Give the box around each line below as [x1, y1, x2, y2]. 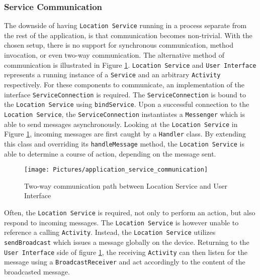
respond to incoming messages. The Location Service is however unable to [4, 217, 239, 227]
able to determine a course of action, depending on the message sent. [4, 148, 216, 159]
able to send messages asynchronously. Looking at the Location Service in [4, 118, 238, 129]
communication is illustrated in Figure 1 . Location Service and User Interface [4, 59, 256, 70]
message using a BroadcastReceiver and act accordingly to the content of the [4, 256, 245, 267]
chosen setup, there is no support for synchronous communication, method [4, 40, 234, 50]
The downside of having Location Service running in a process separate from [4, 20, 247, 31]
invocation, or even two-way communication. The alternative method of [4, 50, 224, 60]
